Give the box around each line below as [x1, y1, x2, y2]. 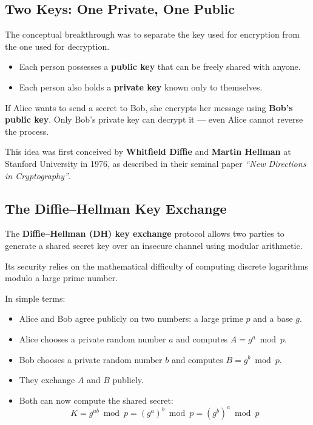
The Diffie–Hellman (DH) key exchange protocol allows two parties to [5, 227, 284, 240]
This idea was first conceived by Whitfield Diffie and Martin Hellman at [5, 145, 291, 158]
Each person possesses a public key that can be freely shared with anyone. [19, 60, 301, 73]
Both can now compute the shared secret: [19, 393, 173, 406]
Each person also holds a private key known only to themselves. [19, 80, 263, 93]
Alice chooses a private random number [19, 332, 166, 345]
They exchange [19, 373, 75, 386]
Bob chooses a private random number [19, 353, 163, 365]
